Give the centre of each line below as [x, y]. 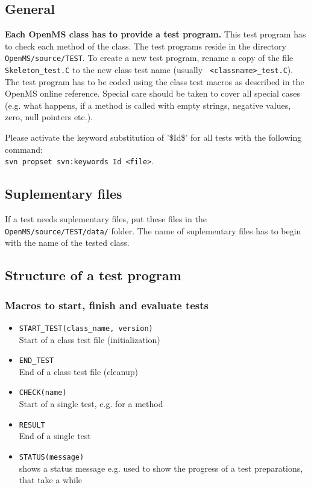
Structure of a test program [93, 275]
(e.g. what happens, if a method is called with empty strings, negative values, [148, 105]
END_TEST [36, 361]
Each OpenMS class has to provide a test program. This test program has [155, 34]
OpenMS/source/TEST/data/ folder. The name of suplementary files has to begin [153, 230]
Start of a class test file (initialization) [90, 339]
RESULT [32, 425]
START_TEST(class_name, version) [86, 328]
